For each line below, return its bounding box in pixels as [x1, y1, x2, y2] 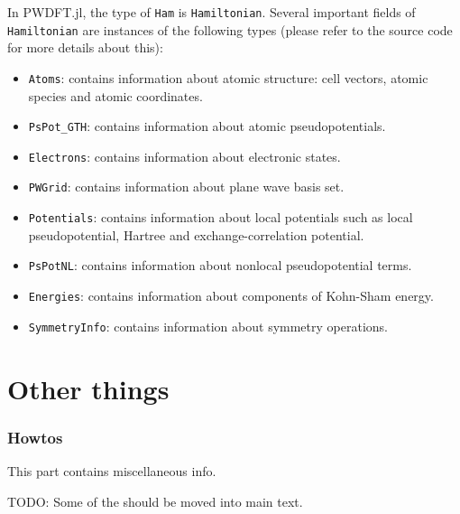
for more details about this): [7, 38, 163, 57]
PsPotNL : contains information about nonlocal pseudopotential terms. [28, 256, 412, 275]
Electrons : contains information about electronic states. [28, 146, 341, 165]
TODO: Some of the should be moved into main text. [7, 491, 303, 510]
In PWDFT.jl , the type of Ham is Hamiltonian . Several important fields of [7, 3, 416, 21]
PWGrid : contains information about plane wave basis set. [28, 177, 345, 196]
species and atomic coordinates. [28, 86, 203, 105]
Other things [7, 369, 170, 407]
